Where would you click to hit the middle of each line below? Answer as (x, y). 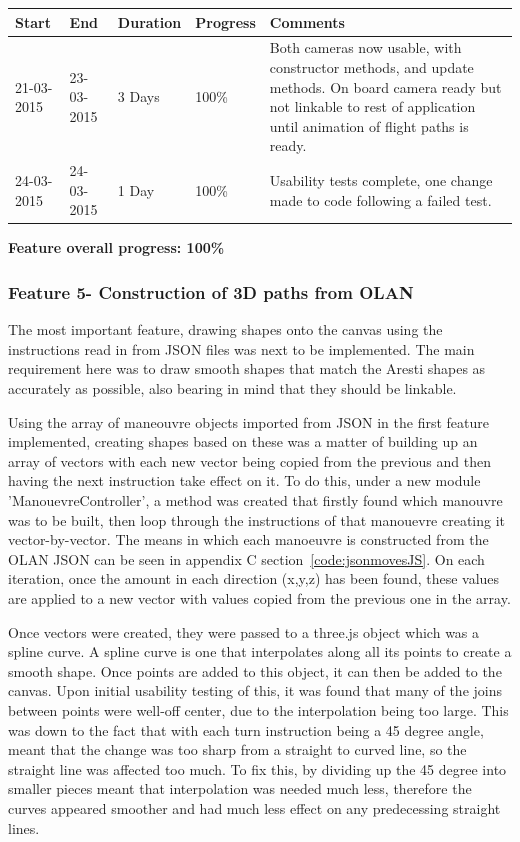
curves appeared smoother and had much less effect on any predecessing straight (254, 807)
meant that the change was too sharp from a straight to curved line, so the (237, 749)
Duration (149, 21)
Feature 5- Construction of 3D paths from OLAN (211, 291)
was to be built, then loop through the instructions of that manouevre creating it (257, 519)
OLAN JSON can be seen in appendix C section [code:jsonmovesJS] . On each (246, 558)
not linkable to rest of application (372, 106)
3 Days (138, 96)
